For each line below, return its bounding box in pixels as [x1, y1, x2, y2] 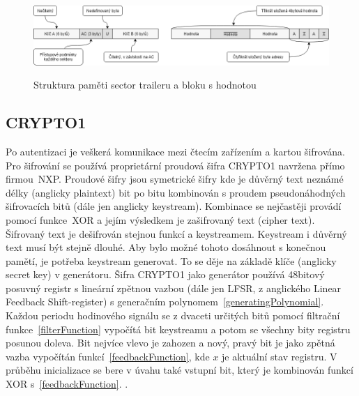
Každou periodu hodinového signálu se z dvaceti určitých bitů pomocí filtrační [6, 308, 340, 323]
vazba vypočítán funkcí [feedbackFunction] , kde [6, 349, 210, 363]
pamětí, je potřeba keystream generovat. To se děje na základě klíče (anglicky [6, 253, 337, 268]
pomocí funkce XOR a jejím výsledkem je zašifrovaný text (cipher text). [6, 212, 315, 227]
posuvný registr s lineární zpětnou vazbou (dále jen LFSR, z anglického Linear [6, 280, 342, 295]
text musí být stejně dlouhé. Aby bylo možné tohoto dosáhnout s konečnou [6, 240, 326, 254]
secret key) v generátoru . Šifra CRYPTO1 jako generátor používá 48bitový [6, 267, 325, 282]
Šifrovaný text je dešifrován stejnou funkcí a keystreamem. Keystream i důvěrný [6, 226, 347, 241]
